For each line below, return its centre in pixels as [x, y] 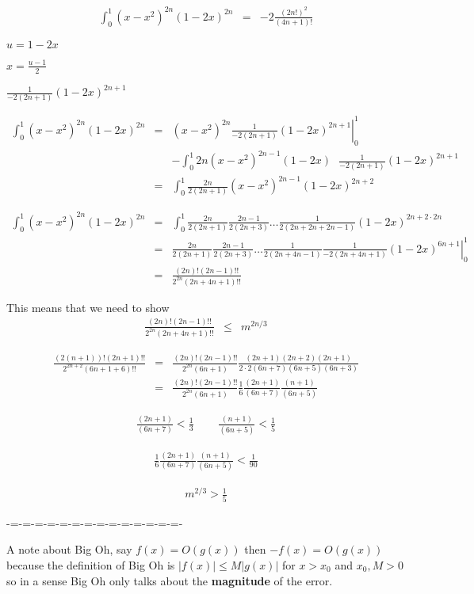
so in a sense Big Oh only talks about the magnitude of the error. [170, 580]
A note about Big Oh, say [69, 549]
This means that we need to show [88, 307]
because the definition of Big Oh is [91, 564]
